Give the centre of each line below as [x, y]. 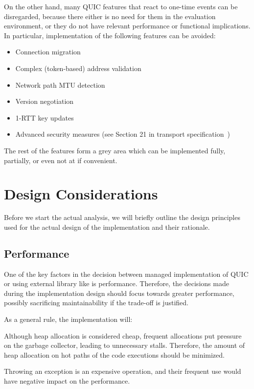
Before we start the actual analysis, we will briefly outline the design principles [122, 217]
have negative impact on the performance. [67, 380]
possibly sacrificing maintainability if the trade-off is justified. [96, 303]
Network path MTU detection [60, 85]
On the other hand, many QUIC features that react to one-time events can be [121, 6]
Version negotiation [45, 101]
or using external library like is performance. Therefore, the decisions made [116, 283]
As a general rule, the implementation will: [68, 319]
